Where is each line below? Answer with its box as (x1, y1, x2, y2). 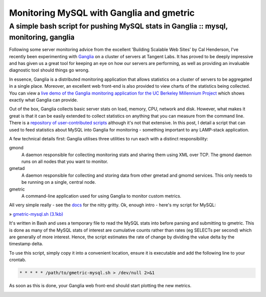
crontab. (9, 257, 27, 263)
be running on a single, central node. (21, 179, 96, 185)
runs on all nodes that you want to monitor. (21, 159, 108, 165)
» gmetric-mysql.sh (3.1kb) (9, 211, 64, 217)
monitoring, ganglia (9, 33, 75, 42)
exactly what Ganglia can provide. (9, 97, 78, 103)
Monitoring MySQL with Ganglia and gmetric (9, 7, 195, 18)
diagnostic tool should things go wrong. (9, 67, 90, 73)
